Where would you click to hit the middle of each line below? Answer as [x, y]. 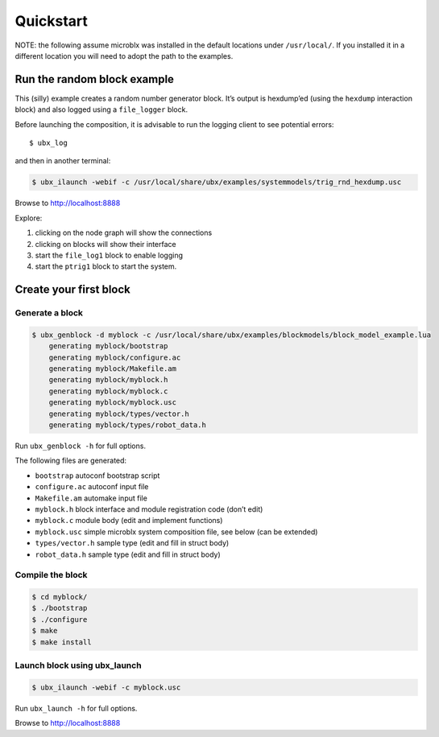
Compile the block [51, 575]
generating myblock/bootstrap [108, 346]
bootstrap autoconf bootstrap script [97, 476]
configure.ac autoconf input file [92, 487]
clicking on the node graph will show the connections [124, 233]
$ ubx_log [48, 143]
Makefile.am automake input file [91, 498]
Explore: [29, 218]
